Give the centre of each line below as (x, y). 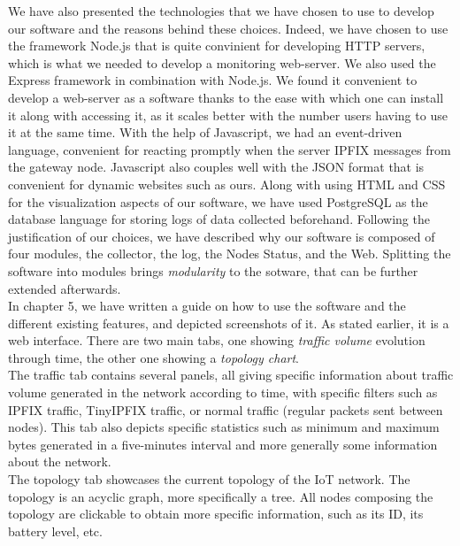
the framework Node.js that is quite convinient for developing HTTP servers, (217, 46)
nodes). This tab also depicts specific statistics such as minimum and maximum (224, 427)
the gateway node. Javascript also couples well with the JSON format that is (216, 167)
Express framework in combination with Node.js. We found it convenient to (213, 80)
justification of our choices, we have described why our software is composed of (222, 236)
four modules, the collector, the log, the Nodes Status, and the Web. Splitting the (230, 254)
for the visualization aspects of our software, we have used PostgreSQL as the (218, 201)
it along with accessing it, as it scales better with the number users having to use (228, 115)
